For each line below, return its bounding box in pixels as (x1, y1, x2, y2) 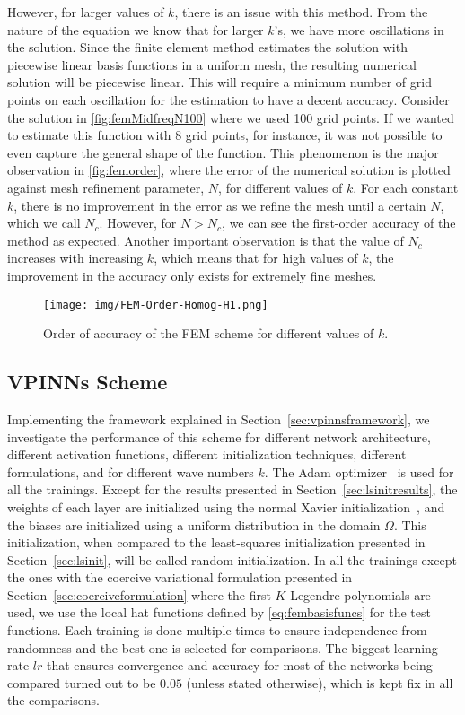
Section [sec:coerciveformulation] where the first (7, 585, 271, 604)
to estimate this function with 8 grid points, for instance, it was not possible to (7, 126, 443, 144)
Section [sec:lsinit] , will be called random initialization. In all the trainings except (7, 550, 457, 569)
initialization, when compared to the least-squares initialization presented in (7, 533, 426, 552)
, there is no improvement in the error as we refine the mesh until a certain (13, 196, 426, 214)
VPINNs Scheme (7, 368, 168, 396)
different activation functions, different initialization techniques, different (7, 445, 407, 464)
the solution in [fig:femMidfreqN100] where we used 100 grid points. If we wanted (7, 108, 454, 126)
